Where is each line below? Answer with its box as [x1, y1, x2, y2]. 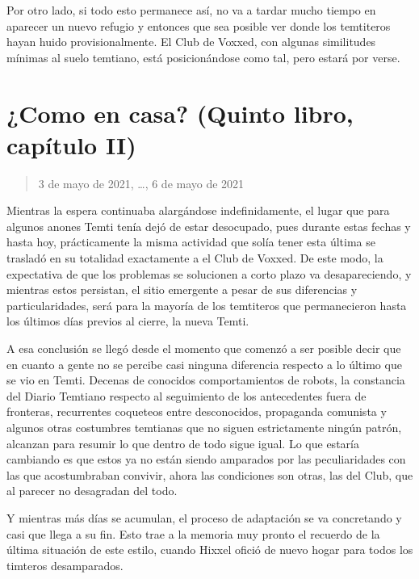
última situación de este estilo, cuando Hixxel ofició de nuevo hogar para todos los [6, 541, 413, 558]
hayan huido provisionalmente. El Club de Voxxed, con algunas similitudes [6, 33, 376, 50]
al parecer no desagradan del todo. [6, 482, 178, 499]
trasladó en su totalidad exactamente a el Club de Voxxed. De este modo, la [6, 250, 383, 266]
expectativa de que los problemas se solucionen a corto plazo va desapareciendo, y [6, 265, 412, 282]
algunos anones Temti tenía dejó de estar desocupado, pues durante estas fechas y [6, 217, 411, 234]
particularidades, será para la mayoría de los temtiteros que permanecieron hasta [6, 296, 407, 313]
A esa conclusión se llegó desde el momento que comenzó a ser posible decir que [6, 340, 401, 357]
